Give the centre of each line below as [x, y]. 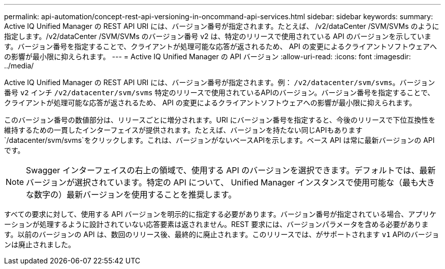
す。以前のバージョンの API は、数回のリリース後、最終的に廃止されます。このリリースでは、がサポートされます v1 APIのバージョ [222, 234]
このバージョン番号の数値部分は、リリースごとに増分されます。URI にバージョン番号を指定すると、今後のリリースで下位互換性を [220, 120]
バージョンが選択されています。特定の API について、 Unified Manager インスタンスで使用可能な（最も [222, 182]
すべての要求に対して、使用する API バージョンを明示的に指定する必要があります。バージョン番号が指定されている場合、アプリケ [220, 214]
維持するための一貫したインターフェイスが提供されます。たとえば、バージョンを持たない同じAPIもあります [183, 130]
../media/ [19, 66]
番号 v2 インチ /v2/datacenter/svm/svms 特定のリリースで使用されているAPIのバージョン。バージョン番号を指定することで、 [219, 92]
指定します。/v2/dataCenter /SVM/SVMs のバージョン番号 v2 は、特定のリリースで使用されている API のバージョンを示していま [218, 36]
